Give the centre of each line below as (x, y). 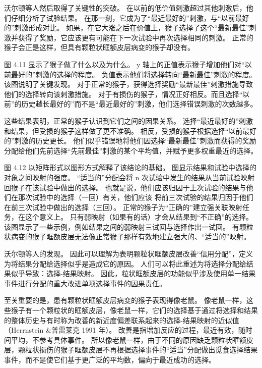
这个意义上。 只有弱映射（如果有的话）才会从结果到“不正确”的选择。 (139, 217)
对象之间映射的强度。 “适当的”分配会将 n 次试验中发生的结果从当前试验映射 (129, 177)
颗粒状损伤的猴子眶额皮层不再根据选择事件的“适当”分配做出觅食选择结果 (138, 350)
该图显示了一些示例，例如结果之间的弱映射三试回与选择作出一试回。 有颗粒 (129, 226)
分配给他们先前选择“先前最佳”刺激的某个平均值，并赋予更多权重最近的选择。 (131, 150)
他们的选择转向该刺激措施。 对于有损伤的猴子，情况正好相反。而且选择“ (123, 94)
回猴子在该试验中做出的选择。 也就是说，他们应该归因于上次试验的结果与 (125, 187)
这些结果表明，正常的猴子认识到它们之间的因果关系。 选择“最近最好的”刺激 (128, 120)
